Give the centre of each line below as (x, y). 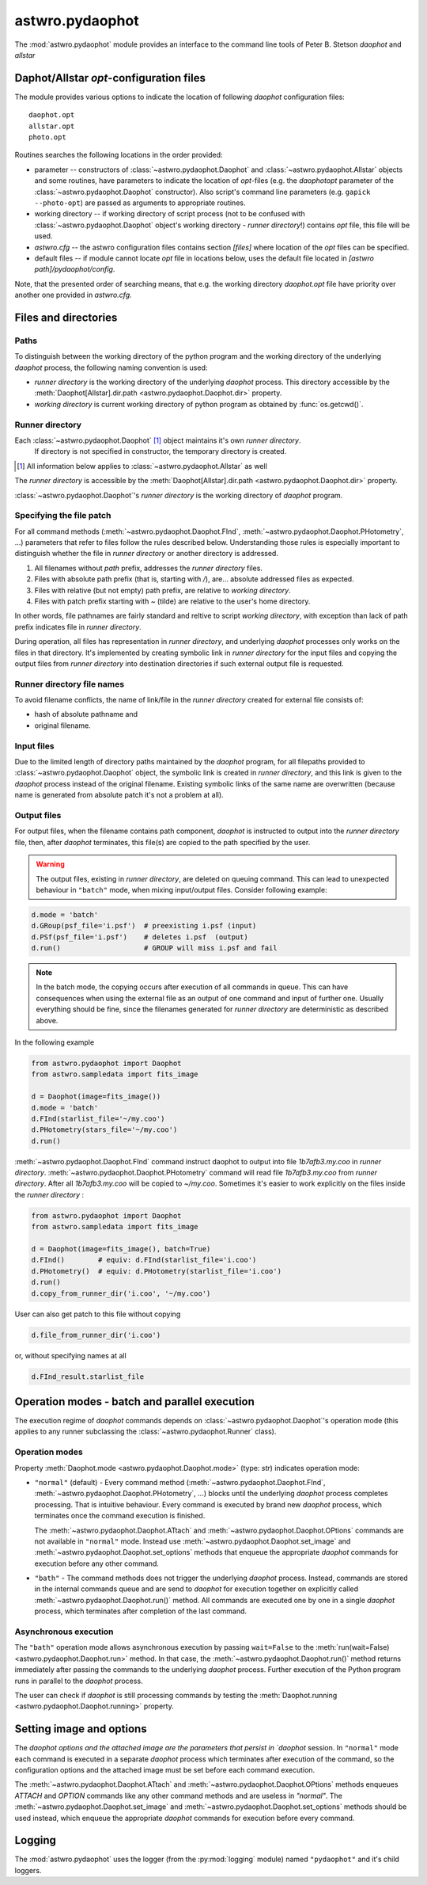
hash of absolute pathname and (86, 714)
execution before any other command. (97, 1563)
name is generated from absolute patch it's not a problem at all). (119, 795)
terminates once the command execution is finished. (120, 1516)
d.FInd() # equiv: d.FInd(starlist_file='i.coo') (144, 1260)
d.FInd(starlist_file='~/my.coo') (98, 1118)
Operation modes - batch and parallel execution (134, 1401)
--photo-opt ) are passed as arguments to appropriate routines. (140, 203)
